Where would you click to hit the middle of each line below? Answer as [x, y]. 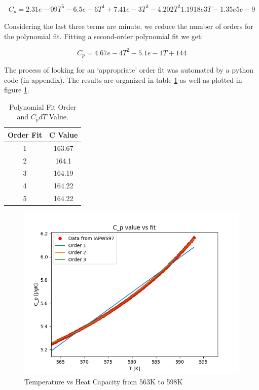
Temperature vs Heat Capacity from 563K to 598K [104, 381]
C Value [63, 134]
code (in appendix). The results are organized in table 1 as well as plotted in [123, 79]
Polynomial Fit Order [43, 106]
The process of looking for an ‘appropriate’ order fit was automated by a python [129, 70]
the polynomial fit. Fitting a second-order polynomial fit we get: [104, 36]
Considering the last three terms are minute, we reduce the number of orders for [129, 26]
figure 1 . [17, 90]
